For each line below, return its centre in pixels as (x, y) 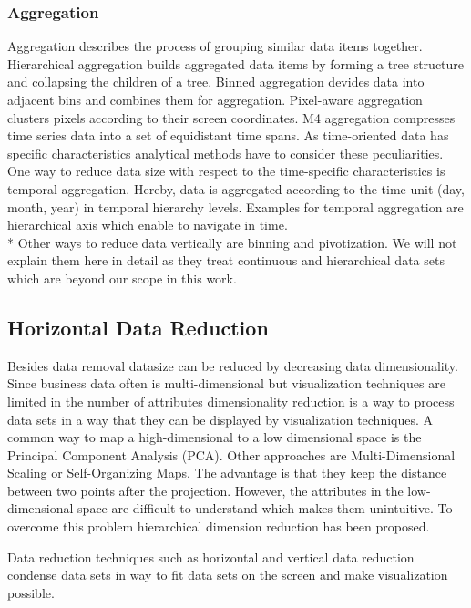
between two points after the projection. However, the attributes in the (205, 490)
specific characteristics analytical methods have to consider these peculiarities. (225, 153)
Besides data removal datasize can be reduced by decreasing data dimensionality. (233, 365)
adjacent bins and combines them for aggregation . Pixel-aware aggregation (215, 99)
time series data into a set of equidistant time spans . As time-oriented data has (228, 135)
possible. (31, 592)
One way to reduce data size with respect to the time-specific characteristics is (226, 171)
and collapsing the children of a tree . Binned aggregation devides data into (216, 82)
